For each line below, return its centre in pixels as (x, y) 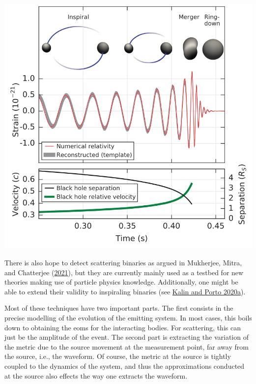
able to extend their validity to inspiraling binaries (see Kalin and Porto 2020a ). (125, 291)
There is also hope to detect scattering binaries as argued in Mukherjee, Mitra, (123, 263)
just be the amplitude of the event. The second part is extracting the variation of (127, 337)
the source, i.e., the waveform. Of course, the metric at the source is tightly (118, 356)
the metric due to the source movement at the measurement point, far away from (127, 346)
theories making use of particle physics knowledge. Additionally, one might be (121, 282)
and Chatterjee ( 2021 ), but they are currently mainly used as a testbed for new (124, 272)
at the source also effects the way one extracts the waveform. (96, 375)
